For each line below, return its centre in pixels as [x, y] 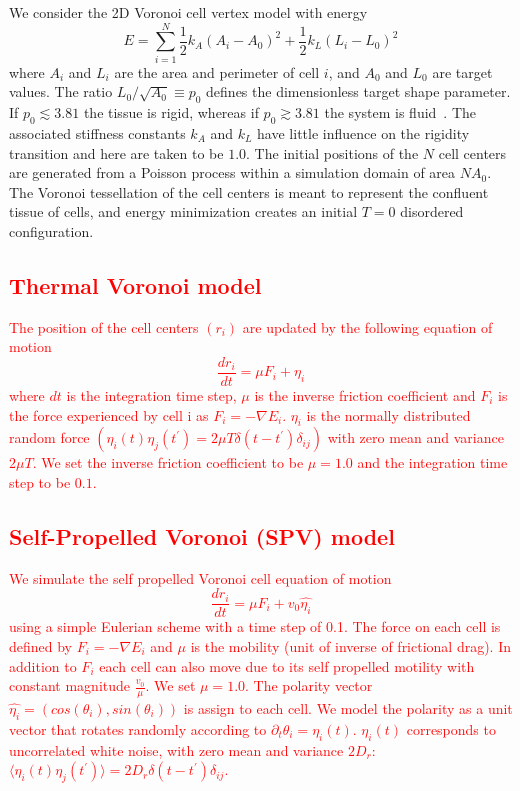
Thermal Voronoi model [135, 284]
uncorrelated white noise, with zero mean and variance [176, 749]
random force [49, 437]
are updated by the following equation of [367, 326]
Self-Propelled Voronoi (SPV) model [202, 535]
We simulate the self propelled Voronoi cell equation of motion [200, 577]
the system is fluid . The [400, 112]
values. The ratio [61, 91]
